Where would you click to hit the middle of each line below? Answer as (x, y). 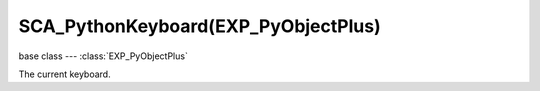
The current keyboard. (64, 74)
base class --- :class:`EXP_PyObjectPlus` (103, 56)
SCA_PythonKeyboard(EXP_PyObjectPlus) (199, 26)
